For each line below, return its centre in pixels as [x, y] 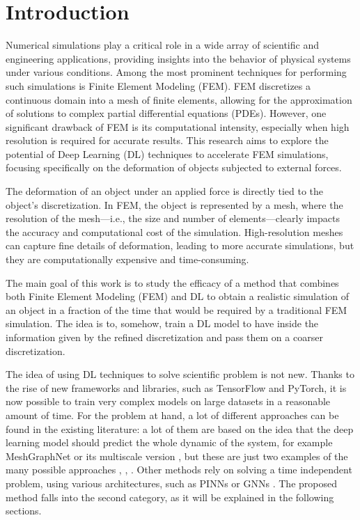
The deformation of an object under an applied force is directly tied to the [165, 191]
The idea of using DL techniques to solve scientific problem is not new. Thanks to [180, 374]
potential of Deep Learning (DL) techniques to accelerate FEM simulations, [167, 153]
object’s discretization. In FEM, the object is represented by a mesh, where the [174, 204]
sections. [24, 511]
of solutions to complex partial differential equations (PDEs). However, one [166, 113]
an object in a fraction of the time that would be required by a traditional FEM [177, 309]
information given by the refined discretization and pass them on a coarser [164, 337]
